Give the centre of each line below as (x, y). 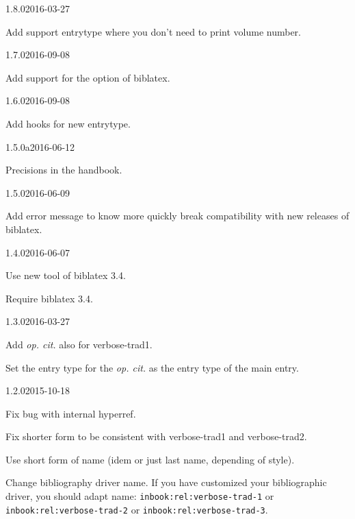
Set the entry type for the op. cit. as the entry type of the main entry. (152, 367)
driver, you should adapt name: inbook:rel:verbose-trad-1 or (140, 496)
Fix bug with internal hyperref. (71, 413)
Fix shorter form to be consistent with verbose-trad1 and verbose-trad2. (156, 436)
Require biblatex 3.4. (49, 298)
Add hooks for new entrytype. (68, 123)
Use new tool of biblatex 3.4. (66, 275)
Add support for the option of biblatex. (88, 77)
